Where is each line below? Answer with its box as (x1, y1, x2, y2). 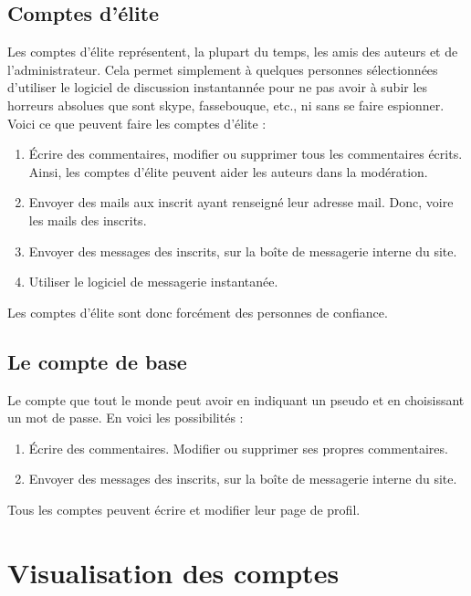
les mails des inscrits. (28, 210, 147, 229)
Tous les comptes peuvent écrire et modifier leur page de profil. (7, 499, 361, 518)
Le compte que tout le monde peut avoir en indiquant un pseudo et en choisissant (7, 390, 465, 409)
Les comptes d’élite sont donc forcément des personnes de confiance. (7, 302, 388, 321)
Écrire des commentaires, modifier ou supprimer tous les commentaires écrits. (28, 144, 463, 163)
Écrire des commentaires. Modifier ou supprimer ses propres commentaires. (28, 438, 448, 457)
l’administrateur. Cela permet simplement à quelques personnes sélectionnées (7, 59, 438, 78)
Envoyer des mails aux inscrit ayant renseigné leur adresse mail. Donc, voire (28, 193, 454, 212)
